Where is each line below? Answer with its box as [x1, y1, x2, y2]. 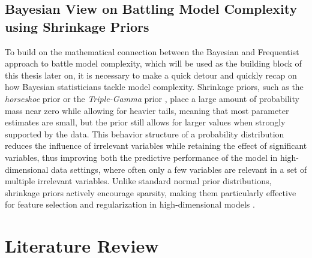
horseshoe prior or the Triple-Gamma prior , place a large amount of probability [5, 92, 299, 104]
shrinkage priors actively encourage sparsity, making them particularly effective [5, 186, 296, 199]
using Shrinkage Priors [5, 17, 149, 35]
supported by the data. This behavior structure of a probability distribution [5, 127, 284, 140]
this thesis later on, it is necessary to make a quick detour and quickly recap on [5, 68, 297, 81]
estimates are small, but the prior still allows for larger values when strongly [5, 116, 286, 128]
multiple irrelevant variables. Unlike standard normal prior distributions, [5, 175, 272, 187]
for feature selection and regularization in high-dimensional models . [5, 198, 255, 211]
